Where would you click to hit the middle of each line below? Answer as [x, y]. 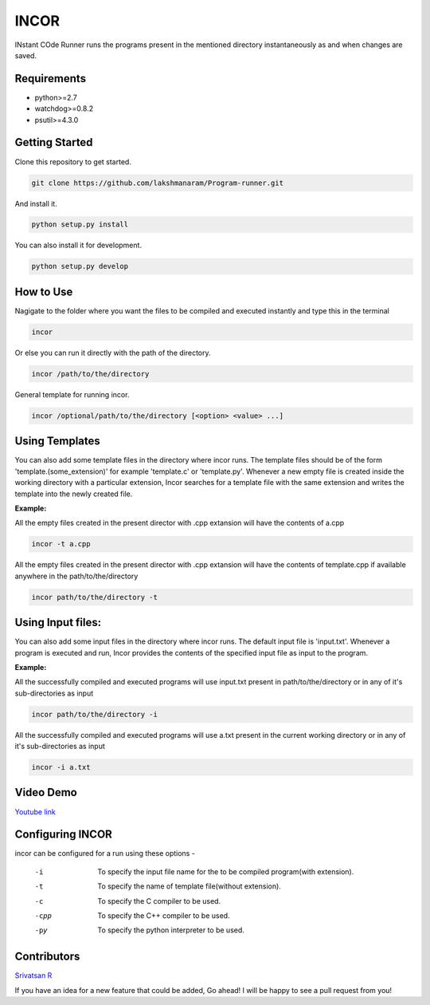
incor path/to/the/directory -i [95, 714]
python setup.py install [80, 225]
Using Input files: [58, 623]
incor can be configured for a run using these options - [105, 853]
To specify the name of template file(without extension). [190, 886]
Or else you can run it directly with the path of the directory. [113, 353]
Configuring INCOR [64, 835]
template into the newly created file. [74, 494]
